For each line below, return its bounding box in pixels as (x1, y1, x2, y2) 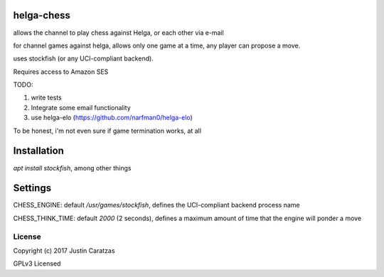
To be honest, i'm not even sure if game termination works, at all (13, 126, 202, 135)
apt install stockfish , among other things (13, 163, 132, 172)
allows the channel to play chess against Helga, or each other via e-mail (13, 28, 224, 37)
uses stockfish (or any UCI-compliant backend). (13, 54, 154, 63)
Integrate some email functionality (31, 103, 131, 112)
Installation (13, 145, 64, 157)
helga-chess (13, 9, 71, 21)
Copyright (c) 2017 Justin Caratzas (13, 246, 115, 255)
